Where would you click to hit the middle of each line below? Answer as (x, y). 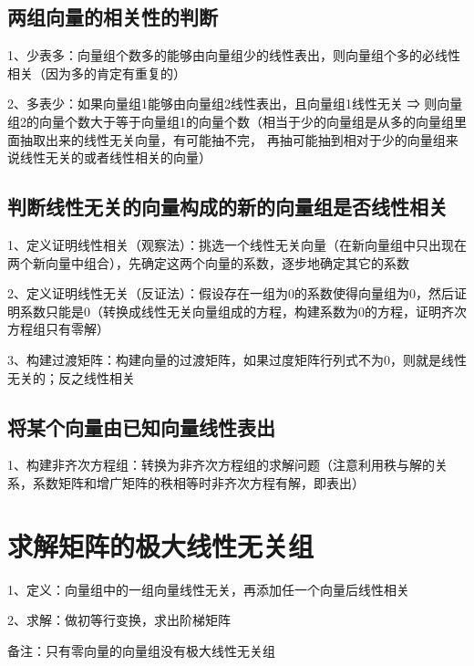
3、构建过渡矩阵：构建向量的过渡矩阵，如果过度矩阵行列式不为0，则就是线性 (237, 359)
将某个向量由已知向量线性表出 (141, 427)
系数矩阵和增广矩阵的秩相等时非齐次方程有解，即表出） (198, 482)
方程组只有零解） (58, 329)
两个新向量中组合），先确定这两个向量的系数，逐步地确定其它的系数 (208, 262)
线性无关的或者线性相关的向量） (115, 157)
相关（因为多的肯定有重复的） (97, 73)
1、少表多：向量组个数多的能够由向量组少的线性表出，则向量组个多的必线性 (234, 55)
